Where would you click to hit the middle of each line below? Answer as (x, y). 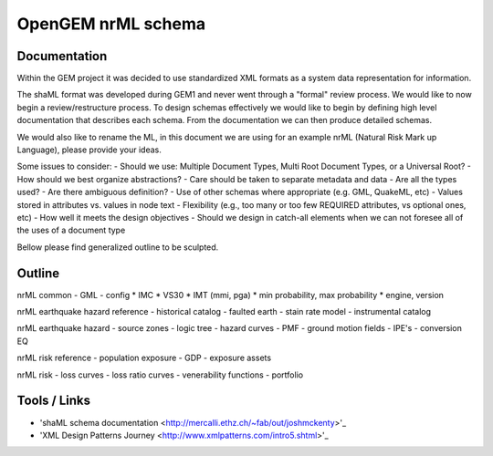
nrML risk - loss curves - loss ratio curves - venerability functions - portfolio (160, 375)
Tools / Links (54, 401)
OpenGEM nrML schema (111, 24)
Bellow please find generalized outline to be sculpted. (118, 247)
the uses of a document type (71, 230)
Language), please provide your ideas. (89, 150)
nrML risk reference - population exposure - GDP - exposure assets (144, 358)
